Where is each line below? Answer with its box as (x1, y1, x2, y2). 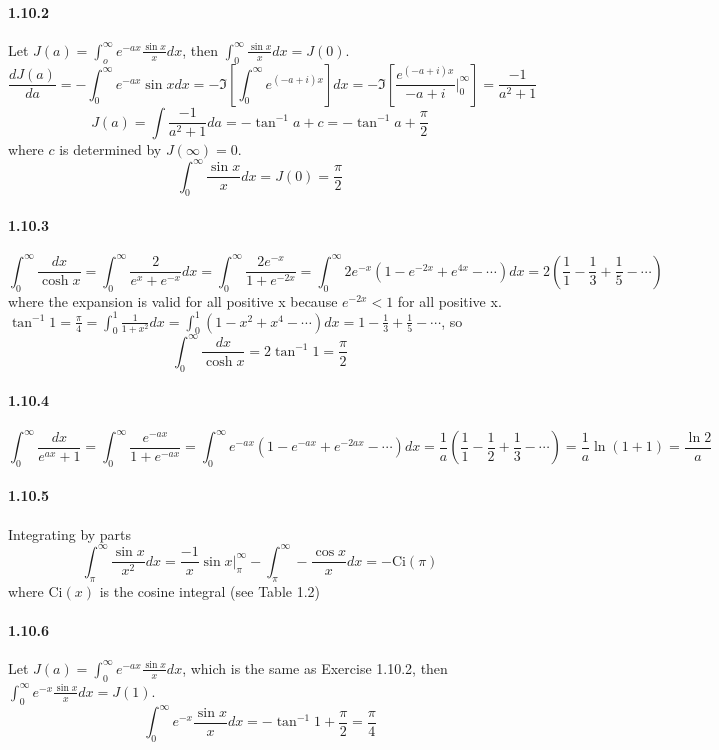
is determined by (59, 138, 162, 159)
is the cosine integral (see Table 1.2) (99, 580, 320, 601)
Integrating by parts (8, 523, 132, 544)
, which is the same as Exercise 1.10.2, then (182, 657, 448, 678)
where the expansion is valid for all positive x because (8, 290, 338, 311)
